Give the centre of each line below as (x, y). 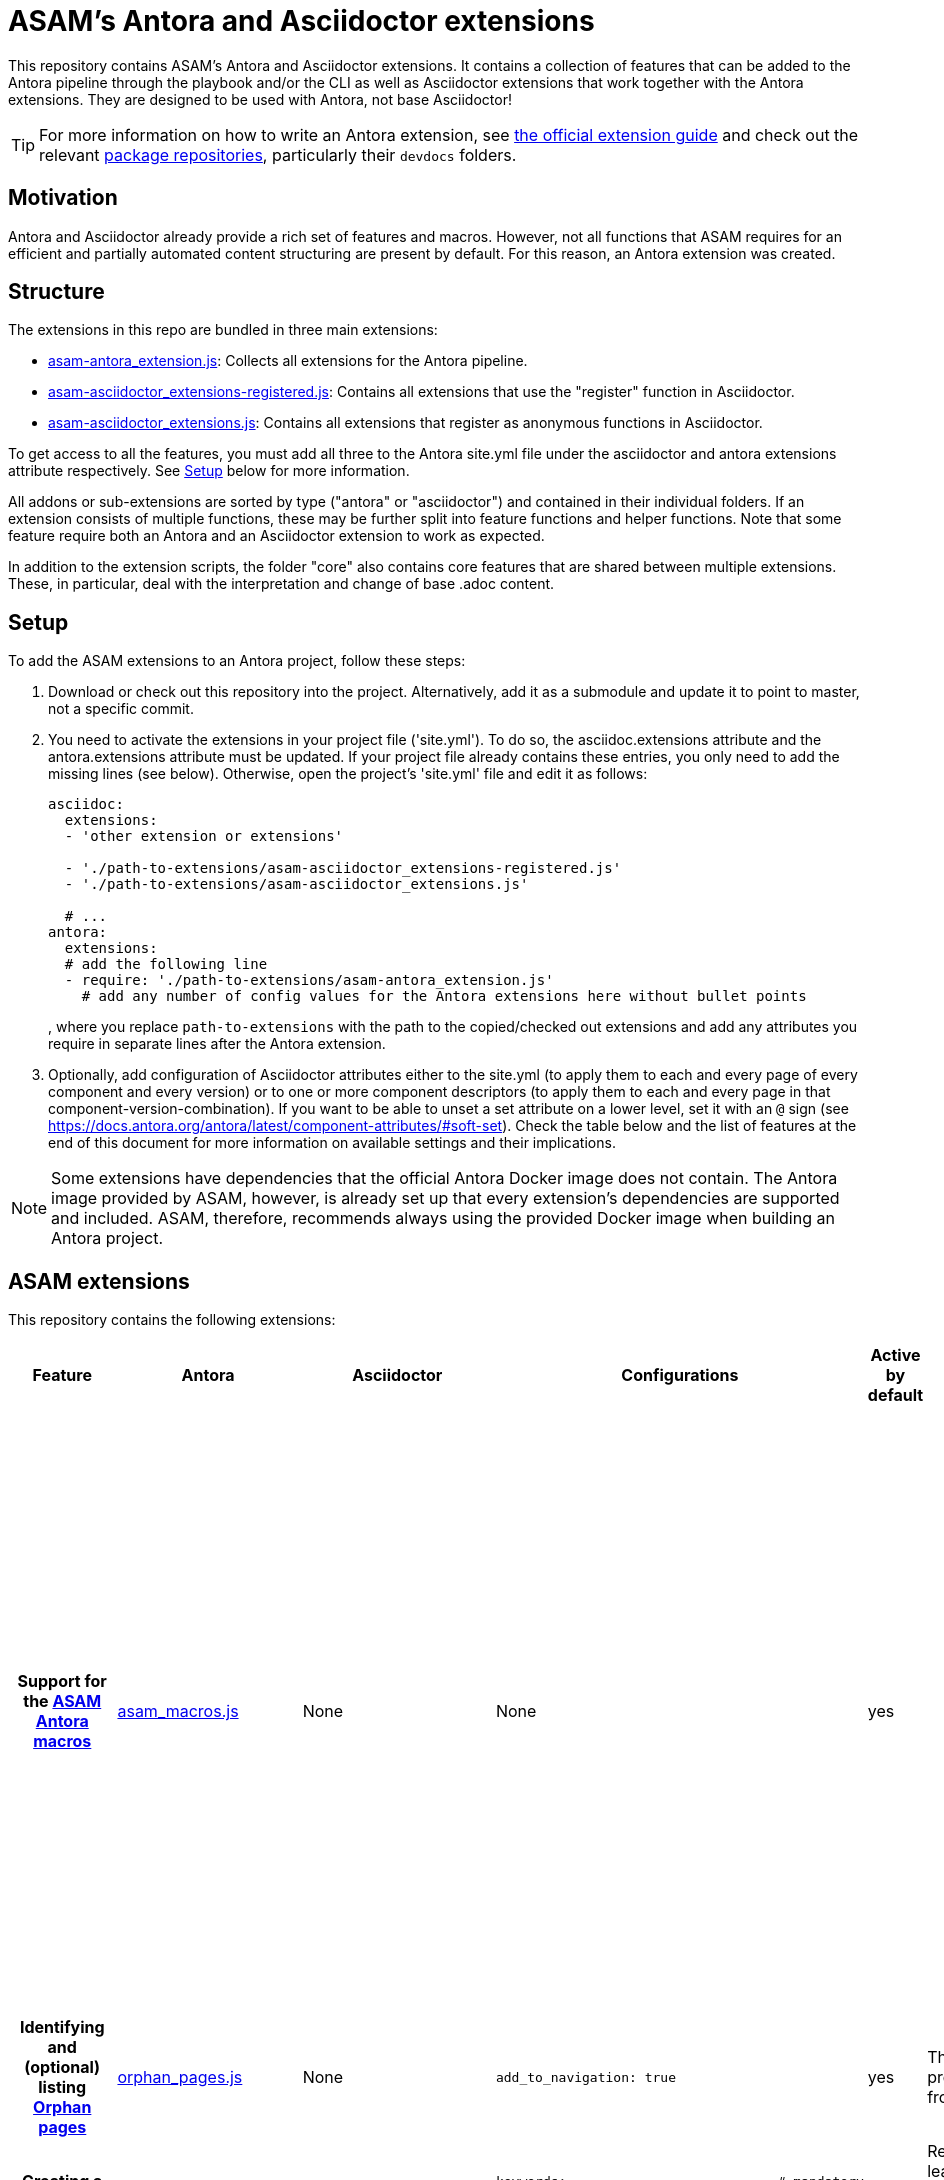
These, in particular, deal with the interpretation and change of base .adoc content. (281, 584)
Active (895, 1355)
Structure (56, 292)
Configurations (680, 1375)
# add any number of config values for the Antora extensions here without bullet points (444, 996)
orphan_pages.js (180, 2077)
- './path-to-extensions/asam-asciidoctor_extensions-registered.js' (343, 868)
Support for (62, 1681)
